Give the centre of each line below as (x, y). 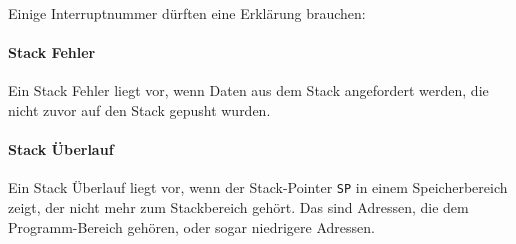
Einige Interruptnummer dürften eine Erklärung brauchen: (187, 13)
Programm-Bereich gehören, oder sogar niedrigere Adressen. (191, 226)
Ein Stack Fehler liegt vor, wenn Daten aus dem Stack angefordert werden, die (248, 90)
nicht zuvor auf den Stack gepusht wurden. (139, 109)
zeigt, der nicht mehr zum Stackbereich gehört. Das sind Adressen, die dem (238, 207)
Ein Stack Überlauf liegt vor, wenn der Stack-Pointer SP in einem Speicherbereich (258, 187)
